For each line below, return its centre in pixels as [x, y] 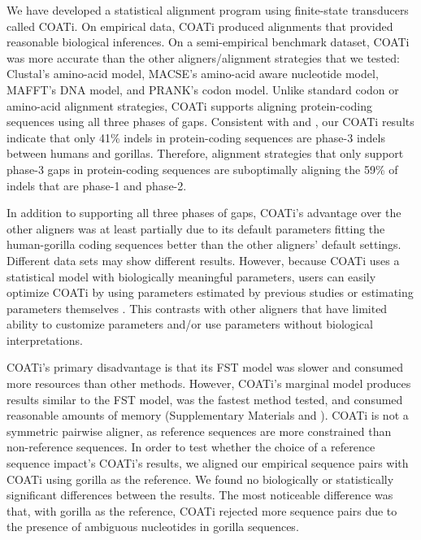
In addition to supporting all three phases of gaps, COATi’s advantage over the [204, 213]
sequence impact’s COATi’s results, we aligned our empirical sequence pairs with [208, 463]
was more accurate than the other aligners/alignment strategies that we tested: [203, 57]
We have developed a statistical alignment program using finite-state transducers [208, 10]
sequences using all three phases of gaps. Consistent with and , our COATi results [210, 122]
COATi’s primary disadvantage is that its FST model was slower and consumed [205, 367]
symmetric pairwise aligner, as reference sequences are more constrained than [199, 431]
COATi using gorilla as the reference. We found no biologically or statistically [200, 479]
